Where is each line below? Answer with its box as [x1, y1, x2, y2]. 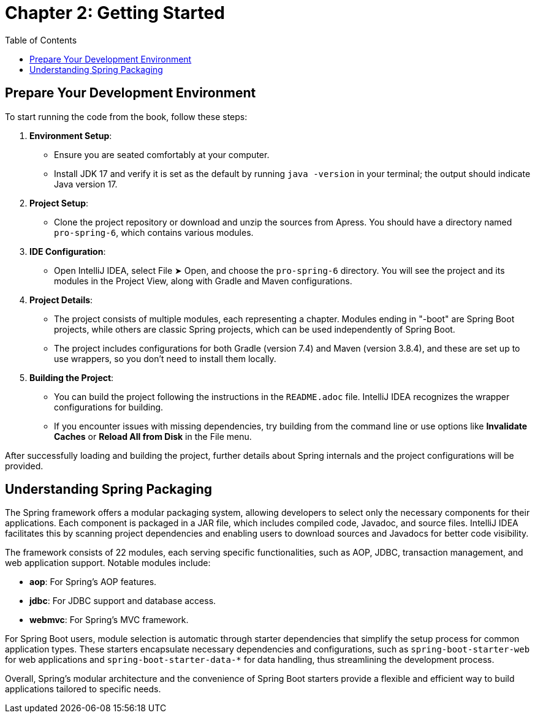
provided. [5, 460, 44, 471]
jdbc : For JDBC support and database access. [29, 595, 216, 607]
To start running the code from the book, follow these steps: [5, 111, 248, 122]
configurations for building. [54, 401, 164, 412]
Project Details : [29, 294, 93, 305]
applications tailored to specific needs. [5, 684, 161, 695]
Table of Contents [5, 34, 77, 45]
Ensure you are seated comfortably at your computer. [54, 149, 270, 160]
